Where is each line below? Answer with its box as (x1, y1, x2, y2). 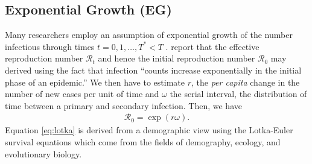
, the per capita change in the (191, 75, 300, 88)
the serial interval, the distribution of (170, 87, 307, 100)
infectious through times (5, 40, 95, 52)
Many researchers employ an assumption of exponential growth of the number (5, 28, 293, 41)
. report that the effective (165, 40, 259, 52)
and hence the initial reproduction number (98, 52, 255, 65)
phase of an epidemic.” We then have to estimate (5, 75, 185, 88)
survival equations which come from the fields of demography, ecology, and (5, 135, 281, 148)
